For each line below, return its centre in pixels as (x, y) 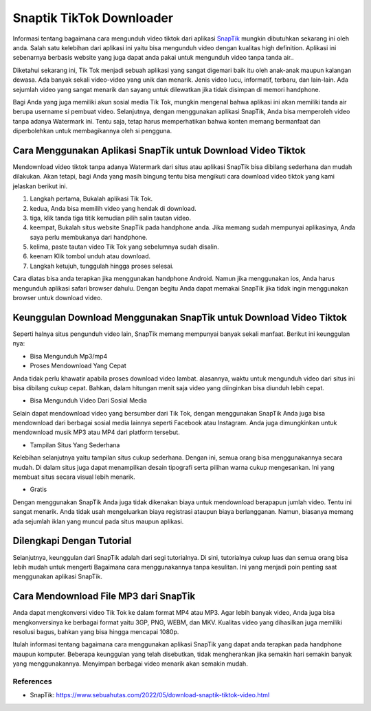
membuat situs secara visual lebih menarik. (74, 477)
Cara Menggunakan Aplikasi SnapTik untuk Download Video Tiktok (159, 150)
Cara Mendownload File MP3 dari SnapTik (104, 597)
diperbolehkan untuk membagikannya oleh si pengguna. (92, 131)
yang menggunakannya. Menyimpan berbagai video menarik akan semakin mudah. (131, 664)
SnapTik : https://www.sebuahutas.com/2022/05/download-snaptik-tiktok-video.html (150, 695)
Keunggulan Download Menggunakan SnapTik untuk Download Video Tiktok (180, 317)
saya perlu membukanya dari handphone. (89, 237)
